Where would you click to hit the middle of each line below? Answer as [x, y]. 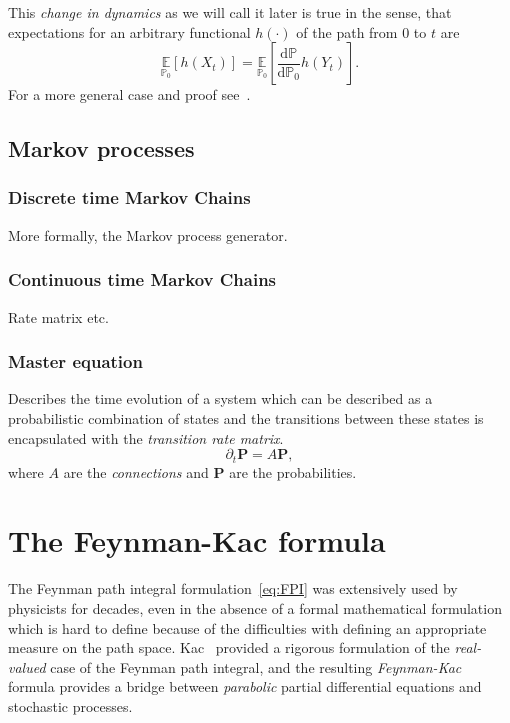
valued [27, 666]
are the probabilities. [293, 471]
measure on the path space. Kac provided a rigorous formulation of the [229, 647]
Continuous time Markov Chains [142, 279]
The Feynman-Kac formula [197, 540]
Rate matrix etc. [58, 316]
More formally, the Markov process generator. [148, 234]
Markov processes [101, 148]
